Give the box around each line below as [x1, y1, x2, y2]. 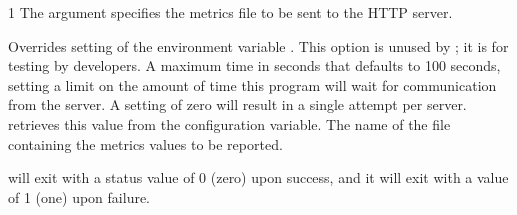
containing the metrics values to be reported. [8, 133, 283, 154]
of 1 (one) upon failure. [8, 186, 151, 207]
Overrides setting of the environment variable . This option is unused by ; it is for [8, 35, 509, 56]
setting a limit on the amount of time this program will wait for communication [8, 74, 497, 95]
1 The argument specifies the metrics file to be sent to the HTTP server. [8, 2, 453, 22]
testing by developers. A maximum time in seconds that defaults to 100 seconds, [8, 55, 501, 76]
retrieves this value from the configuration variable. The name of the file [8, 113, 451, 134]
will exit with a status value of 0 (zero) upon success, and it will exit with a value [8, 167, 509, 188]
